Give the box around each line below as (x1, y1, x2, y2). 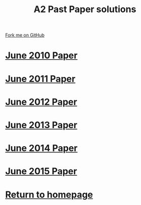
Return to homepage (5, 189, 93, 200)
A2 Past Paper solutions (33, 4, 136, 15)
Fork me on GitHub (5, 32, 44, 38)
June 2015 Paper (5, 166, 77, 177)
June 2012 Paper (5, 96, 77, 107)
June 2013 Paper (5, 119, 77, 131)
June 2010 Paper (5, 50, 78, 61)
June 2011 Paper (5, 73, 76, 85)
